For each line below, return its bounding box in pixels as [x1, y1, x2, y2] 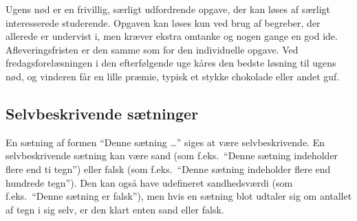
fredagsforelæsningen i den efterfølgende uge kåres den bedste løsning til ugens [6, 56, 336, 70]
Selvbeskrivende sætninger [6, 102, 199, 124]
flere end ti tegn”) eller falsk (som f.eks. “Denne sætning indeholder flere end [6, 161, 331, 176]
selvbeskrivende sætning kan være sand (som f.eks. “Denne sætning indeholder [6, 148, 338, 163]
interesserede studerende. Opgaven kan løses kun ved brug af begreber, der [6, 15, 321, 30]
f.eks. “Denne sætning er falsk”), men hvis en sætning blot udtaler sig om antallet [6, 189, 352, 203]
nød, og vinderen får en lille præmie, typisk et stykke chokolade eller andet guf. [6, 69, 340, 83]
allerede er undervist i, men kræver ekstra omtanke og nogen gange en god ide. [6, 29, 338, 43]
